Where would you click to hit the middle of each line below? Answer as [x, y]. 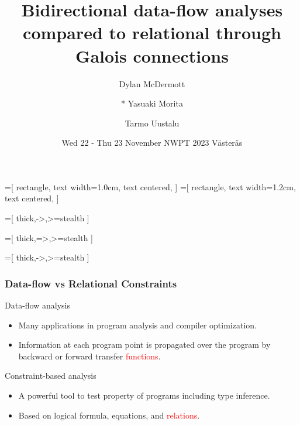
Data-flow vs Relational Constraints [91, 283]
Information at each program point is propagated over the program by [144, 345]
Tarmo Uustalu [152, 123]
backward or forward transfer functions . [89, 356]
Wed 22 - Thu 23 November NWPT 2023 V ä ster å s [152, 143]
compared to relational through [152, 32]
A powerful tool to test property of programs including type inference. [144, 395]
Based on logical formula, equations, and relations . [109, 415]
